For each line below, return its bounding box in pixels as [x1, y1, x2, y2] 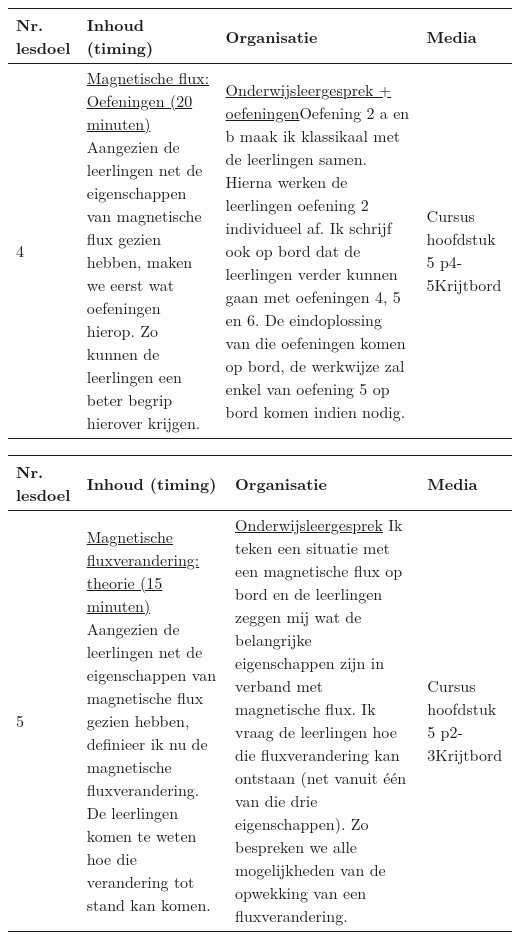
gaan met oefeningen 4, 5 [225, 284, 401, 308]
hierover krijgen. [86, 411, 201, 434]
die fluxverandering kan [235, 743, 400, 766]
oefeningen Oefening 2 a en [225, 100, 410, 124]
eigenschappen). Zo [235, 812, 369, 835]
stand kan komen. [86, 892, 211, 916]
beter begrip [86, 388, 173, 411]
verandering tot [86, 869, 195, 893]
